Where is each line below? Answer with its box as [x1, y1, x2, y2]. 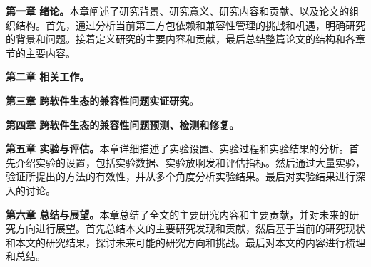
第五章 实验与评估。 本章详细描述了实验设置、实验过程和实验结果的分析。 [6, 141, 350, 156]
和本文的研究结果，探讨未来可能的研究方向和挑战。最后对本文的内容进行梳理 [6, 234, 365, 249]
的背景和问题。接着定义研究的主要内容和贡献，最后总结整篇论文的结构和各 [6, 31, 355, 46]
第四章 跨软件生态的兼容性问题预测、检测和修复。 [6, 117, 240, 132]
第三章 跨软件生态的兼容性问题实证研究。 [6, 93, 200, 108]
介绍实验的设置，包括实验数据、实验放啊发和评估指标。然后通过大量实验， [15, 155, 365, 169]
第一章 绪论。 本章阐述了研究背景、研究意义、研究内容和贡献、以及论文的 [6, 4, 350, 18]
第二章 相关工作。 [6, 69, 90, 84]
